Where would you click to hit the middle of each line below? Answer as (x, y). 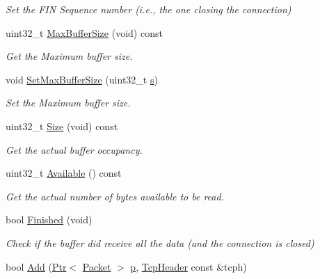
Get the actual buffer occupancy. (74, 149)
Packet (97, 266)
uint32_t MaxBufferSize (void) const (84, 32)
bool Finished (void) (49, 220)
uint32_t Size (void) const (62, 126)
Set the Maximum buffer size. (68, 103)
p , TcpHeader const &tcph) (189, 266)
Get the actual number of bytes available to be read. (115, 196)
